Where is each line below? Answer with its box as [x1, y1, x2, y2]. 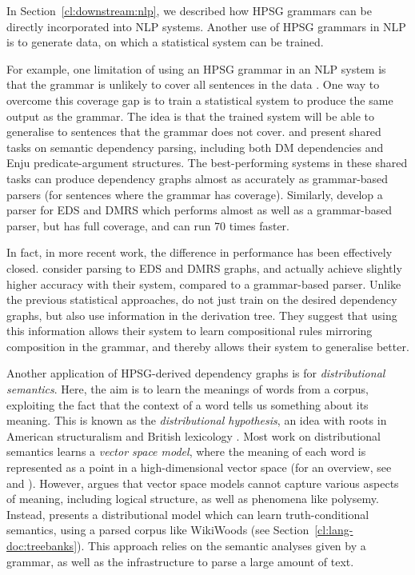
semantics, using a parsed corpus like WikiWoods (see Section [6, 521, 309, 538]
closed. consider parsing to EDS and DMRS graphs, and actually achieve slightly [6, 259, 402, 276]
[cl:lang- [314, 521, 353, 538]
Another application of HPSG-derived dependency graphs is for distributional [6, 365, 385, 381]
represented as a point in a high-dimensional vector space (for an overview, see [6, 459, 392, 476]
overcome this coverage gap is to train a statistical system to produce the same [6, 91, 393, 108]
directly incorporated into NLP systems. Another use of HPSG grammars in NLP [6, 18, 406, 34]
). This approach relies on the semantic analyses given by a [77, 537, 366, 553]
